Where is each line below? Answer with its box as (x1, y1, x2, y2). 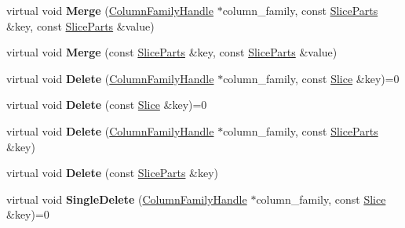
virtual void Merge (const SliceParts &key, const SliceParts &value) (6, 44, 337, 60)
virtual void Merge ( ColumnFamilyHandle (6, 2, 213, 18)
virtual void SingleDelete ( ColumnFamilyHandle (6, 190, 247, 207)
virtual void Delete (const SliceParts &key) (6, 165, 219, 181)
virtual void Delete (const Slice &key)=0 (6, 96, 207, 113)
